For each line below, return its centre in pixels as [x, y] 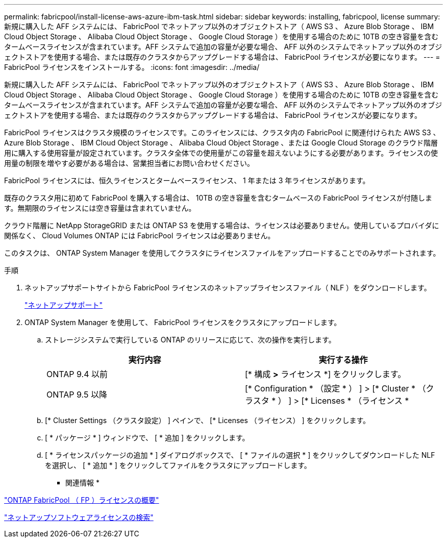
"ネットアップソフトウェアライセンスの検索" [79, 517]
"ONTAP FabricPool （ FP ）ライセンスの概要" [82, 500]
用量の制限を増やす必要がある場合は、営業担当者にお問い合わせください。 [129, 163]
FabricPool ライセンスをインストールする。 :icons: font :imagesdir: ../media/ [132, 67]
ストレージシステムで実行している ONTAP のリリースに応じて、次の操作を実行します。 [190, 340]
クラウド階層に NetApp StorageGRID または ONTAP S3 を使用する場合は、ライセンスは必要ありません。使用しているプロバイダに [222, 225]
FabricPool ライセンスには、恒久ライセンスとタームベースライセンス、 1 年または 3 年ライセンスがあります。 [187, 180]
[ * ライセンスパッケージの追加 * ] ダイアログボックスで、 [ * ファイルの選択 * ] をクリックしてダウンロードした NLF [240, 455]
